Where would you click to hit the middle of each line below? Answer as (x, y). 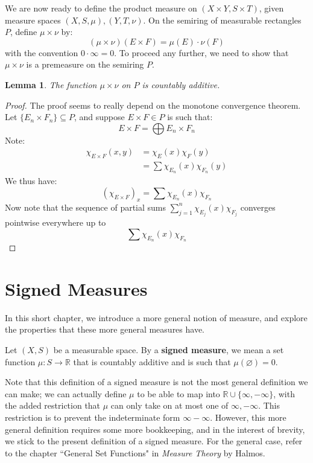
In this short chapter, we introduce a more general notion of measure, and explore (156, 317)
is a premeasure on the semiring (85, 64)
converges (258, 207)
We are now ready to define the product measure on (101, 8)
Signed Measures (76, 288)
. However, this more (248, 417)
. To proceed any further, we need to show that (201, 52)
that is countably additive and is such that (152, 361)
